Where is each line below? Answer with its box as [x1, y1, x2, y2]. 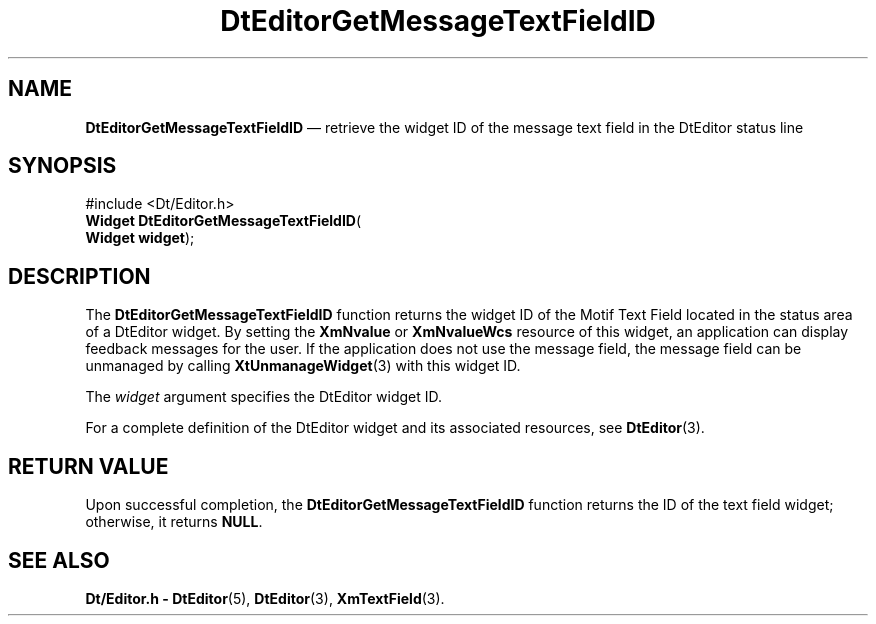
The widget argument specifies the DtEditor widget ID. [85, 388, 443, 406]
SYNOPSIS [8, 153, 117, 179]
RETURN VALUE [8, 453, 169, 479]
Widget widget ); [85, 229, 195, 247]
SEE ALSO [8, 547, 110, 573]
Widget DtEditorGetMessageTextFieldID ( [85, 212, 362, 230]
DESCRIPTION [8, 263, 151, 289]
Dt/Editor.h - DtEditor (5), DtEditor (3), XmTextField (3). [85, 589, 445, 607]
